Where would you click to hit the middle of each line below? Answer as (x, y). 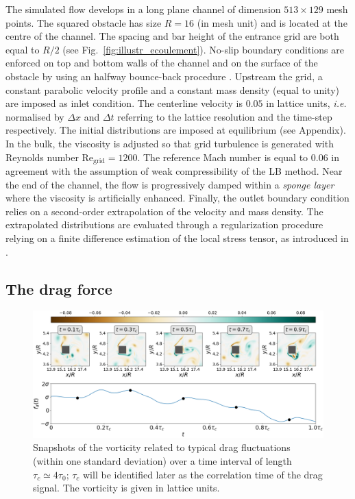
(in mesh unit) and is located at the (272, 22)
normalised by (35, 116)
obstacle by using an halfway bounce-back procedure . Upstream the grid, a (164, 76)
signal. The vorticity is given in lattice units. (126, 488)
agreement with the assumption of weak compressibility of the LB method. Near (174, 170)
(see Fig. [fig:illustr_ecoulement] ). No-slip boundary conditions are (203, 49)
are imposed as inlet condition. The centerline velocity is (124, 103)
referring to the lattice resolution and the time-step (225, 116)
